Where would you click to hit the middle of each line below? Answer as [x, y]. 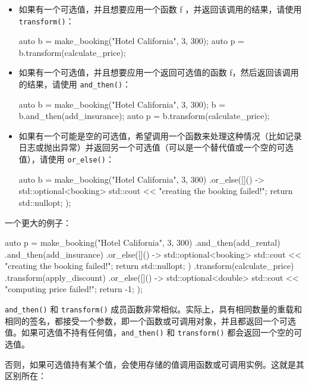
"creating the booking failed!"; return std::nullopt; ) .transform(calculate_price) [149, 266]
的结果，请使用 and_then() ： [75, 84]
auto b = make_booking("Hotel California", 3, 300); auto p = [132, 41]
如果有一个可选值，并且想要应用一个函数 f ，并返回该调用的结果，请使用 [160, 9]
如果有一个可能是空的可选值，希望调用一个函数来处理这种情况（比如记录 [160, 135]
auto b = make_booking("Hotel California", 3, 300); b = [122, 104]
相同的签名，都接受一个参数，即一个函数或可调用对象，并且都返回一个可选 [150, 320]
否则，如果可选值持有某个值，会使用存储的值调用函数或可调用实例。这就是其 [154, 364]
